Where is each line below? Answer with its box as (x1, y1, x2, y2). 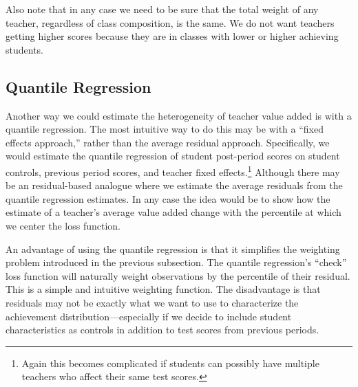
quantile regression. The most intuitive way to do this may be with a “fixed (6, 122, 324, 136)
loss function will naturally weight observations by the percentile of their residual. (6, 268, 350, 283)
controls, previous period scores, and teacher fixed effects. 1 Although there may (6, 162, 340, 179)
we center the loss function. (6, 218, 121, 232)
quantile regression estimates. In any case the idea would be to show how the (6, 191, 330, 206)
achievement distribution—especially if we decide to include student (6, 309, 292, 323)
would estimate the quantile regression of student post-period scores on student (6, 148, 340, 163)
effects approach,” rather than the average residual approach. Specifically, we (6, 135, 330, 149)
